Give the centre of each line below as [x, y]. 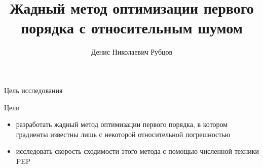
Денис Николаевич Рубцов [132, 52]
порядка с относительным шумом [132, 28]
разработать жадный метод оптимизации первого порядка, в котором [122, 124]
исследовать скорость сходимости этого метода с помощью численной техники [138, 151]
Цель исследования [33, 90]
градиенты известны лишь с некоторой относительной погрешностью [123, 134]
